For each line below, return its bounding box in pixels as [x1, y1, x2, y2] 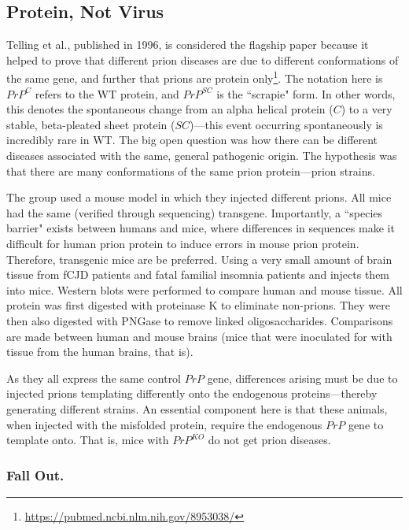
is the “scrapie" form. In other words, [216, 85, 396, 102]
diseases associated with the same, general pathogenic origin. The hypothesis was [6, 147, 397, 164]
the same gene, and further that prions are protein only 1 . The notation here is [6, 68, 383, 87]
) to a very [341, 101, 392, 117]
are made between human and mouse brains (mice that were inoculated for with [6, 328, 392, 344]
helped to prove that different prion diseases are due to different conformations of [6, 51, 399, 68]
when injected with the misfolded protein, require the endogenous [6, 416, 322, 432]
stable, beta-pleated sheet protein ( [6, 116, 175, 132]
